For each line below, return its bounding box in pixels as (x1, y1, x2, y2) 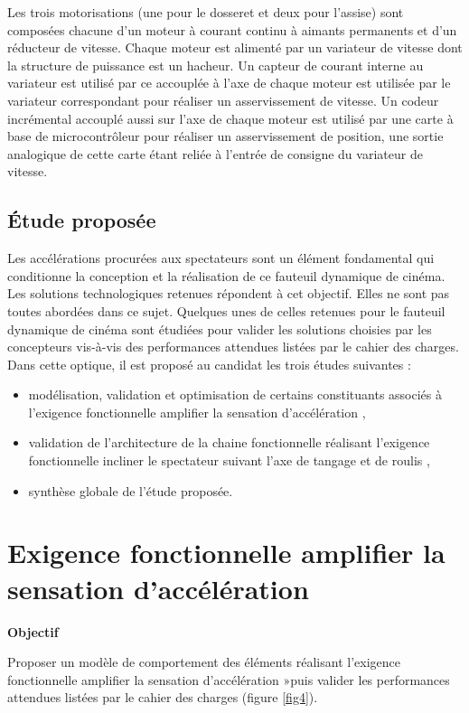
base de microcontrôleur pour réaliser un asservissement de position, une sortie (7, 127, 444, 145)
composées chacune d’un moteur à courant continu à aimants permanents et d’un (7, 20, 457, 39)
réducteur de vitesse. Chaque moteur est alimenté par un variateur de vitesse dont (7, 38, 463, 57)
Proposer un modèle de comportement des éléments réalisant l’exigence (7, 652, 400, 671)
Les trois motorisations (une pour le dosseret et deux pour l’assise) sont (7, 3, 404, 21)
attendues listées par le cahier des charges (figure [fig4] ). (7, 688, 318, 707)
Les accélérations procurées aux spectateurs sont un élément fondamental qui (7, 249, 435, 267)
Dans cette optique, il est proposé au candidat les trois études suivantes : (7, 354, 411, 373)
